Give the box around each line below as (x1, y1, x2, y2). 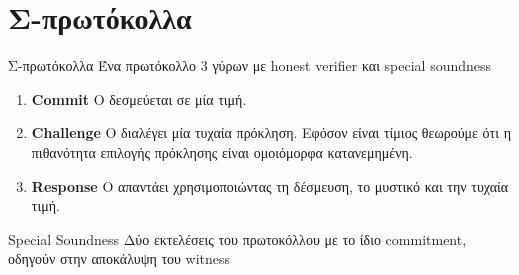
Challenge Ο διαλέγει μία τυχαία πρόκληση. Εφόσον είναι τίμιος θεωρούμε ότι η (31, 122, 511, 143)
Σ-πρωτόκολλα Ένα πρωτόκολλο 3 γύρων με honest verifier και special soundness (8, 55, 492, 76)
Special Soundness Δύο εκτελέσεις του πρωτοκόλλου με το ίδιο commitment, (8, 228, 467, 249)
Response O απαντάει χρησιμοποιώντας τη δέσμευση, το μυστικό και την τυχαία (31, 175, 509, 196)
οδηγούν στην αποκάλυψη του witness (8, 248, 231, 269)
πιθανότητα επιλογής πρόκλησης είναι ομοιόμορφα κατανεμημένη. (31, 141, 413, 162)
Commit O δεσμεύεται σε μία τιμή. (31, 88, 247, 109)
